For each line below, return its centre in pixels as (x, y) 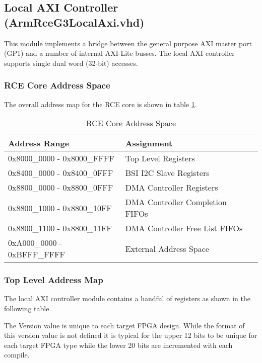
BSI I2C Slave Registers (167, 173)
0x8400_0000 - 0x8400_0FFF (61, 173)
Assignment (149, 143)
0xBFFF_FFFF (37, 254)
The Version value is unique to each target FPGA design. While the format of (124, 325)
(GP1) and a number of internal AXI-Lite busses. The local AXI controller (119, 53)
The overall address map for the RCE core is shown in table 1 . (101, 104)
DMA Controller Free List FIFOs (184, 228)
